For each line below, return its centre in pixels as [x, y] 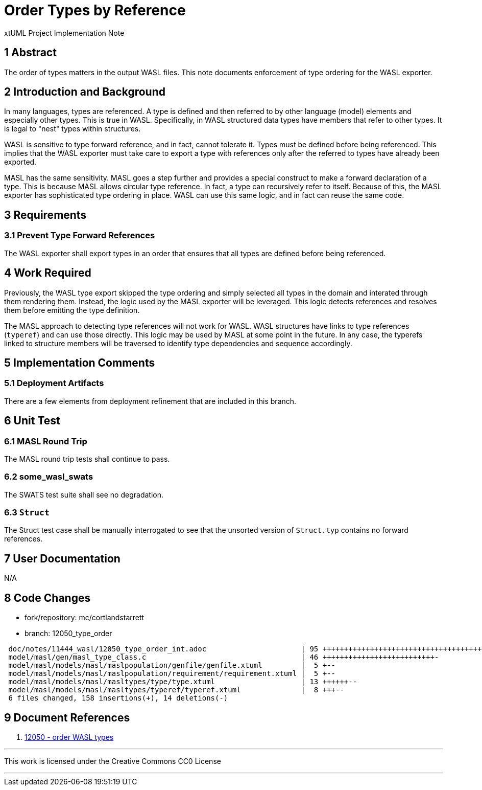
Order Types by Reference [95, 10]
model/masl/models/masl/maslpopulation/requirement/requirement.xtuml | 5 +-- [172, 674]
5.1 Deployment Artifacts [54, 383]
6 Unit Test [32, 421]
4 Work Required [48, 273]
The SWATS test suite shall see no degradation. [84, 494]
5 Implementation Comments [80, 363]
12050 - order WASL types [69, 737]
